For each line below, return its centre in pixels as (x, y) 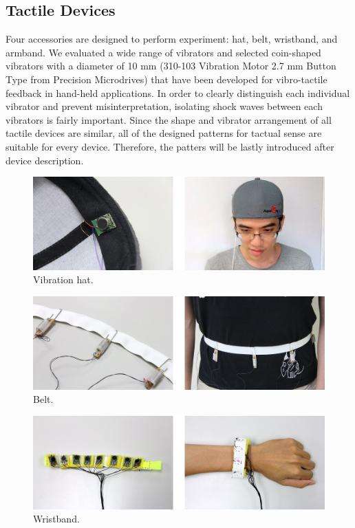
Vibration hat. (63, 279)
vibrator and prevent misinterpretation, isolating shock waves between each (164, 106)
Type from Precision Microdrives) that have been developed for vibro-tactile (166, 79)
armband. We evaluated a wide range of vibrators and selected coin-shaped (163, 52)
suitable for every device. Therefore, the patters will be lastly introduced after (170, 146)
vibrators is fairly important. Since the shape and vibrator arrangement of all (169, 119)
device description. (45, 160)
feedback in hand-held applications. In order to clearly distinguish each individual (178, 92)
